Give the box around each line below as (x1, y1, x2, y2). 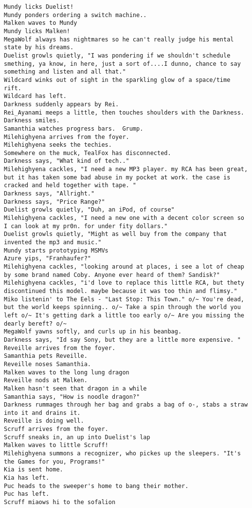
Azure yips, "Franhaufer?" (4, 255, 91, 262)
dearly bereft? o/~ (4, 320, 67, 327)
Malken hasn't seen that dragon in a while (4, 385, 147, 392)
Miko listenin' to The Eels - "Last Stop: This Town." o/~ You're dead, (4, 295, 244, 303)
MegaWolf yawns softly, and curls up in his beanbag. (4, 328, 182, 335)
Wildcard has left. (4, 93, 67, 100)
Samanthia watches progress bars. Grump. (4, 125, 144, 132)
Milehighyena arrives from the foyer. (4, 133, 129, 140)
